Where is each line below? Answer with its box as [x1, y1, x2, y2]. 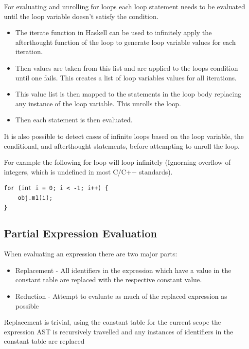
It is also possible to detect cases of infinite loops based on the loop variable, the [4, 131, 244, 141]
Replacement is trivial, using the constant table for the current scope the [4, 317, 221, 327]
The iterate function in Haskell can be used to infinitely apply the [15, 27, 212, 38]
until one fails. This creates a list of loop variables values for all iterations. [15, 72, 237, 82]
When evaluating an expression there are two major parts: [4, 249, 178, 259]
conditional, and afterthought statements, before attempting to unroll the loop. [4, 140, 240, 151]
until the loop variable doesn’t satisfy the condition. [4, 11, 159, 21]
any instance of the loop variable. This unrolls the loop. [15, 98, 181, 108]
